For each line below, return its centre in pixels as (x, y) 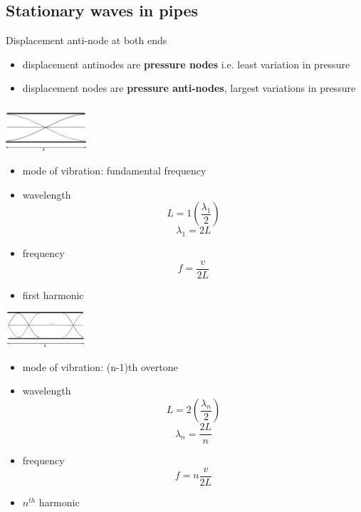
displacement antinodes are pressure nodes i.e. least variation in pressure (186, 64)
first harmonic (53, 294)
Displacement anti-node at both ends (87, 40)
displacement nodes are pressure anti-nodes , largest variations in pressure (189, 88)
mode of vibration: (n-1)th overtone (100, 366)
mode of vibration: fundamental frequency (114, 171)
